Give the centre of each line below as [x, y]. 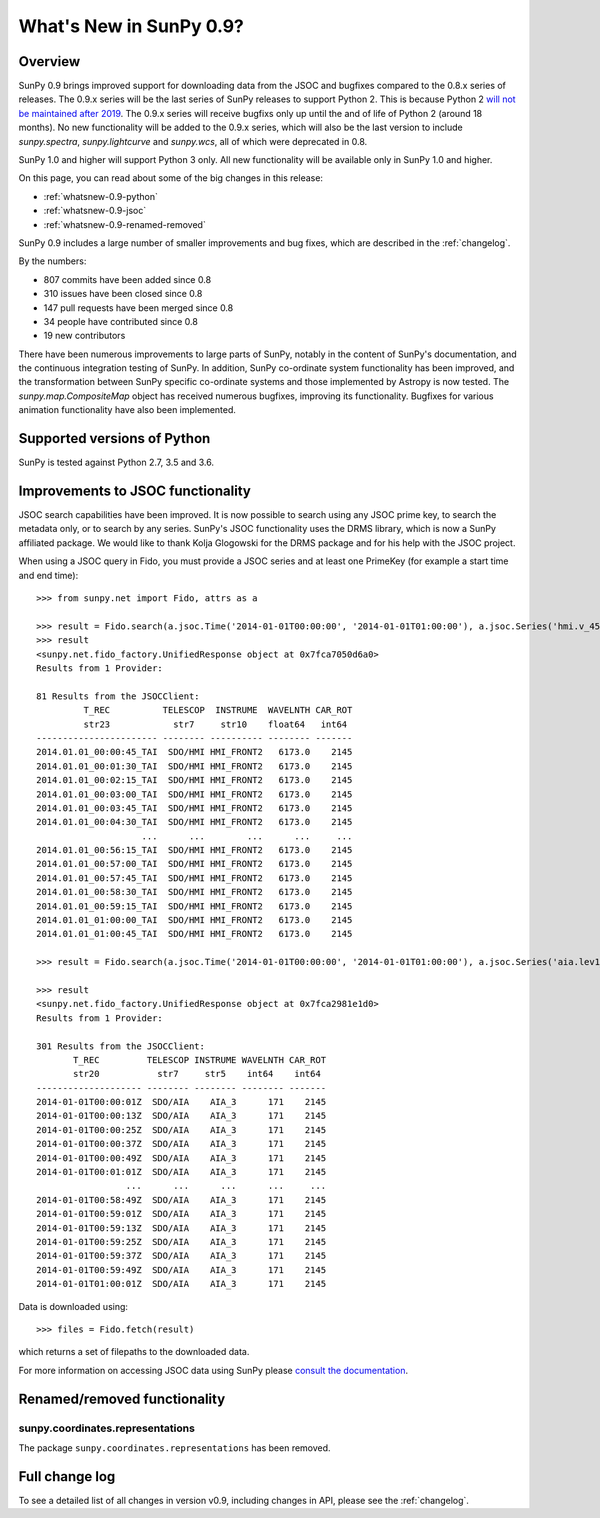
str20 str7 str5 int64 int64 [197, 1074]
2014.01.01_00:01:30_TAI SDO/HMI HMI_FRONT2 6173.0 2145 [194, 766]
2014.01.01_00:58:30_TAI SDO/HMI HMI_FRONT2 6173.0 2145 [194, 892]
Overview [49, 61]
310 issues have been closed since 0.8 [123, 294]
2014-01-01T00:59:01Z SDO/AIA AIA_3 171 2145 [181, 1214]
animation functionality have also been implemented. [127, 410]
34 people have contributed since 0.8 [121, 321]
